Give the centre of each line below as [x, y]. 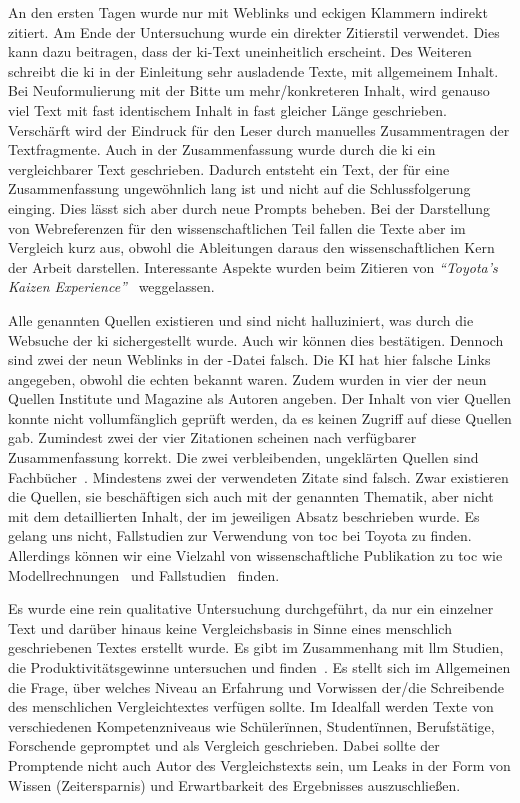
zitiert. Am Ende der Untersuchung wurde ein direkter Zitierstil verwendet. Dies [254, 31]
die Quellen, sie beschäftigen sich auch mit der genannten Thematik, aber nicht [251, 496]
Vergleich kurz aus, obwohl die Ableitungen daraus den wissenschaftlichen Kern [251, 247]
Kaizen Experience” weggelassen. [111, 286]
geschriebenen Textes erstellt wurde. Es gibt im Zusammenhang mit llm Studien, [256, 647]
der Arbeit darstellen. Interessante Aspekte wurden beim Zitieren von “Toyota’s [253, 266]
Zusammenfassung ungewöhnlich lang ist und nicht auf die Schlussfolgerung [239, 188]
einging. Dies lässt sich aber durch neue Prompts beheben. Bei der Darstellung [249, 207]
